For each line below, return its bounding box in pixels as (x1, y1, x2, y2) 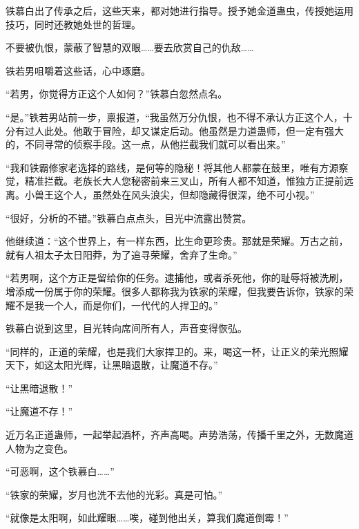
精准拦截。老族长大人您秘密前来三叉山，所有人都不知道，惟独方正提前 (24, 174, 344, 188)
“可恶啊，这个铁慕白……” (6, 464, 115, 479)
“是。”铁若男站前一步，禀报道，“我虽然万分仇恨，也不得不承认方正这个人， (6, 109, 343, 124)
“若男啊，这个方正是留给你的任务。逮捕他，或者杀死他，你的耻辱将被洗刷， (6, 270, 349, 285)
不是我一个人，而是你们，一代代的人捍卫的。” (14, 297, 218, 312)
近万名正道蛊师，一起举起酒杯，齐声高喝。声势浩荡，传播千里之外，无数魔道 (6, 427, 353, 442)
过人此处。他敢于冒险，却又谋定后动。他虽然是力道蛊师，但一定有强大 (24, 123, 344, 138)
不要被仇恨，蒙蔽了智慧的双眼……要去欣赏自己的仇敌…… (6, 40, 254, 55)
